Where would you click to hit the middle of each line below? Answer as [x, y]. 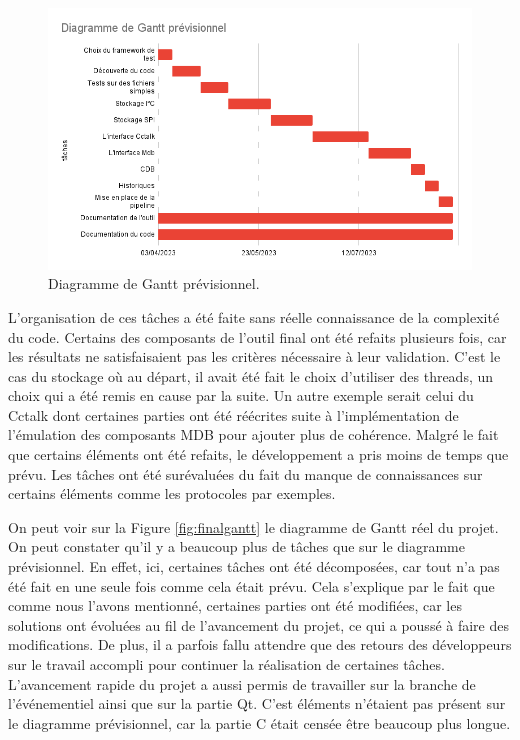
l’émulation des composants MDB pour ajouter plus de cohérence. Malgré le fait [253, 434]
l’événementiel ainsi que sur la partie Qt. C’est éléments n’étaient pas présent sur [257, 703]
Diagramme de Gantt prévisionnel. [154, 283]
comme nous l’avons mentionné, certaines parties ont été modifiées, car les [235, 605]
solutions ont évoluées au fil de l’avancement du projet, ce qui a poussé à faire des [259, 624]
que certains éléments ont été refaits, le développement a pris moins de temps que [258, 454]
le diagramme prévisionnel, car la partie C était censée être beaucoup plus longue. [259, 722]
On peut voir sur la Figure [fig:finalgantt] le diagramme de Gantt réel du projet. [253, 526]
